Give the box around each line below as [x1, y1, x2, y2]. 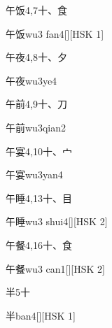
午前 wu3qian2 [6, 120, 66, 134]
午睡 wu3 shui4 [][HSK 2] [6, 214, 108, 229]
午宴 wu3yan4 [6, 167, 63, 182]
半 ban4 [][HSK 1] [6, 308, 76, 322]
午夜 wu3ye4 [6, 73, 57, 87]
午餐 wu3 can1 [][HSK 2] [6, 261, 105, 276]
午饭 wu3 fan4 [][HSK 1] [6, 26, 104, 41]
